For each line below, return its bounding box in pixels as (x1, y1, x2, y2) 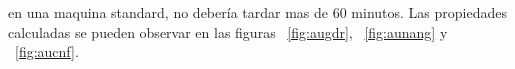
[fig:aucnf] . (15, 41, 79, 62)
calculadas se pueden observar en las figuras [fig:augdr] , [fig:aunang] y (8, 21, 448, 42)
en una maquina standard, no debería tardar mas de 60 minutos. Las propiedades (8, 2, 507, 22)
